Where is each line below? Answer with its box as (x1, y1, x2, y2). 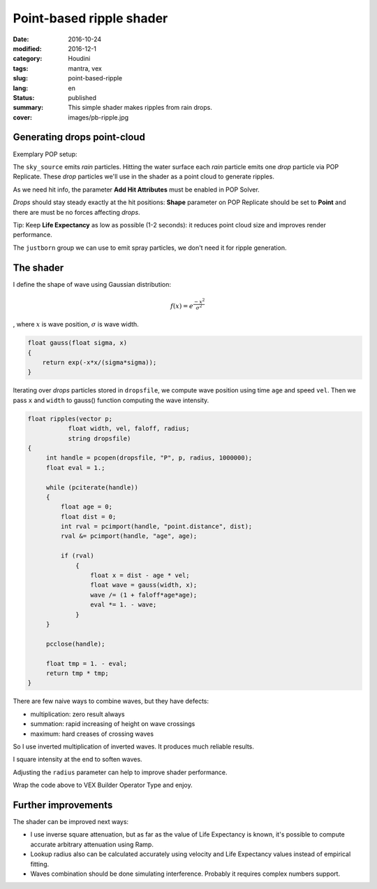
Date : (13, 35, 29, 43)
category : (13, 55, 43, 63)
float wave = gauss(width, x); (89, 581, 198, 589)
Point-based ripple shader (13, 10, 168, 26)
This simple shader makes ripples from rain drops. (68, 104, 212, 112)
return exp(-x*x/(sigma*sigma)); (42, 359, 157, 367)
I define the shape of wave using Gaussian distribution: (13, 280, 171, 288)
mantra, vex (68, 64, 103, 73)
